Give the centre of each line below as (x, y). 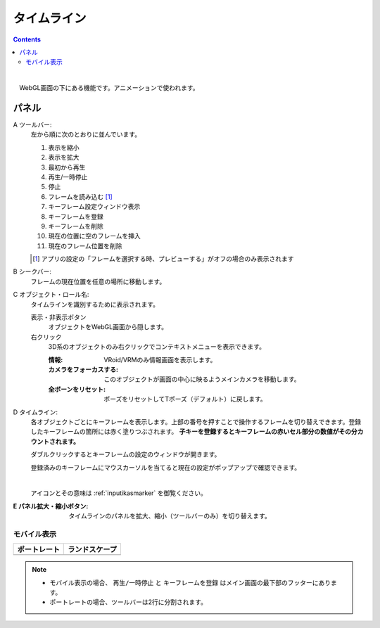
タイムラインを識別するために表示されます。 (95, 304)
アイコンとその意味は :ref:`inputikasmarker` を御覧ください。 (119, 493)
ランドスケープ (93, 550)
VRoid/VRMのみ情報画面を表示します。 (160, 359)
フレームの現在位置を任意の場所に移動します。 (98, 281)
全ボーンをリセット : (77, 389)
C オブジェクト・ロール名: (51, 295)
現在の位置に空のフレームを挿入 (94, 236)
